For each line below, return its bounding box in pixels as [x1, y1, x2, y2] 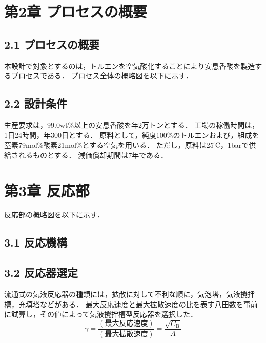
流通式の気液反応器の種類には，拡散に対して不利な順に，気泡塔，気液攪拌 [4, 289, 255, 299]
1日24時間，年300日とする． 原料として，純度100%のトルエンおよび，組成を [4, 129, 259, 140]
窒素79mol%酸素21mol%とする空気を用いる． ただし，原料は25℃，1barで [4, 139, 249, 150]
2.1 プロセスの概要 [4, 36, 99, 52]
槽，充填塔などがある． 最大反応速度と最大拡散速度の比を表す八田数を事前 [4, 298, 258, 309]
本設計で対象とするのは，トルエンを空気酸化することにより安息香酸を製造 [4, 60, 255, 71]
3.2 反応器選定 [4, 265, 78, 280]
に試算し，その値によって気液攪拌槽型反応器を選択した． [4, 309, 197, 319]
